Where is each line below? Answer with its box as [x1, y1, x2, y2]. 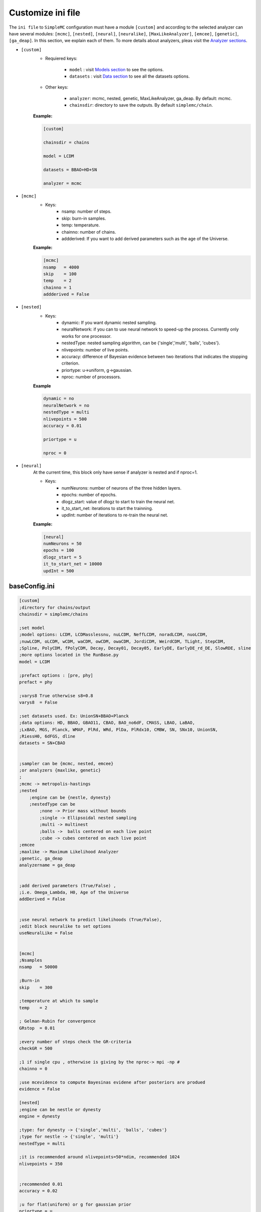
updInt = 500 [43, 568, 74, 574]
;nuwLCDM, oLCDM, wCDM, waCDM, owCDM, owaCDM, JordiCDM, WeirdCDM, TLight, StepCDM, [19, 638, 226, 644]
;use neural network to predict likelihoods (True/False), [19, 917, 162, 922]
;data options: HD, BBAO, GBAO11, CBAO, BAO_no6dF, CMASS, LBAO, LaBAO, [19, 720, 195, 726]
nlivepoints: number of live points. [61, 347, 129, 352]
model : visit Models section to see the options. [69, 66, 164, 72]
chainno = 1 [43, 285, 72, 290]
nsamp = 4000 [43, 264, 79, 270]
